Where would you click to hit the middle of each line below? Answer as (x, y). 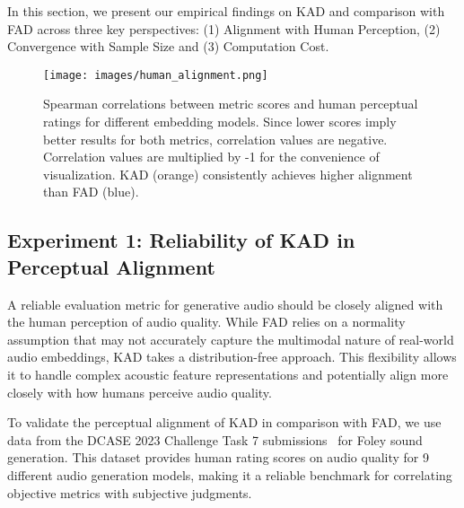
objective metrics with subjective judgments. (130, 492)
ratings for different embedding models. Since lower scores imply (220, 122)
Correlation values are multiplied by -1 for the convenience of (211, 157)
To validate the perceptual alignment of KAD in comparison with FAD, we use (224, 422)
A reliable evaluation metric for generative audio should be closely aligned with (225, 304)
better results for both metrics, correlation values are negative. (215, 139)
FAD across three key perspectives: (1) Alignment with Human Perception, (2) (224, 28)
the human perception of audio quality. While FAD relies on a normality (206, 322)
